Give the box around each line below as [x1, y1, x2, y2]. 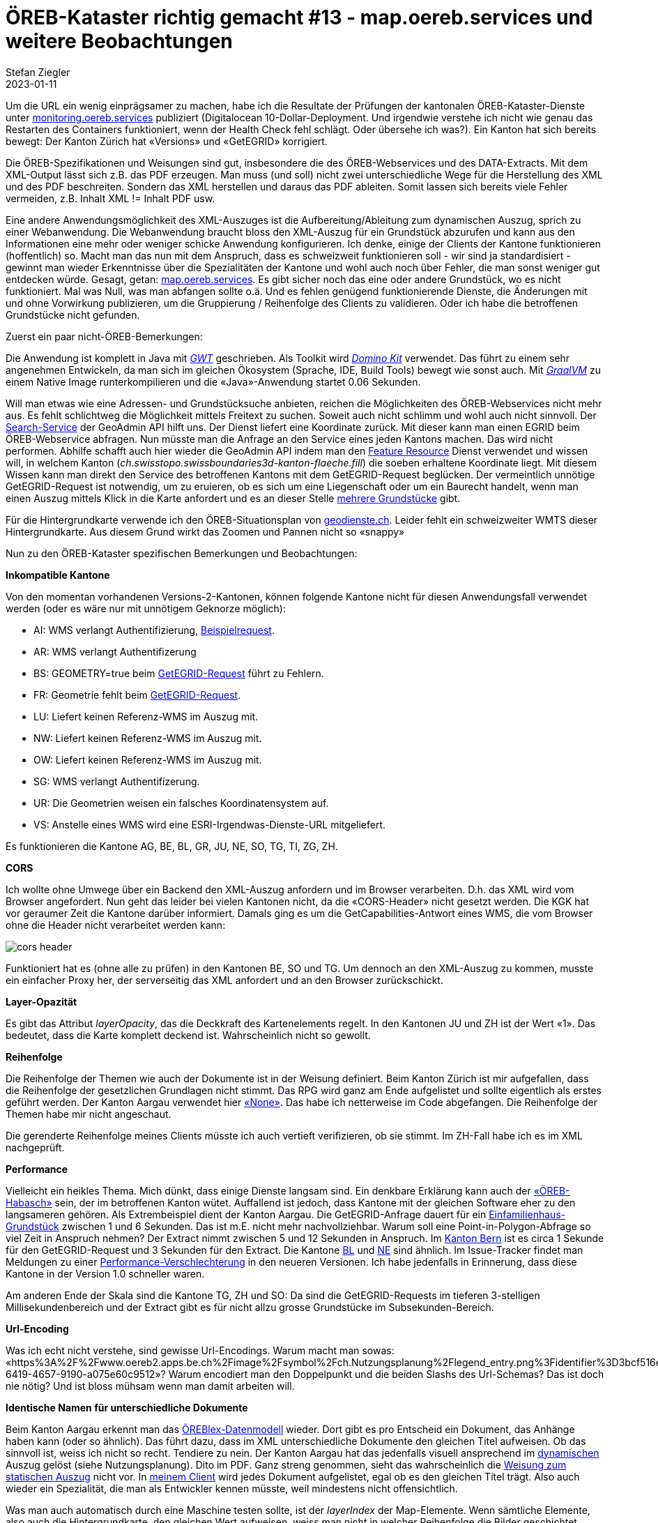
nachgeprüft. [6, 1141, 65, 1153]
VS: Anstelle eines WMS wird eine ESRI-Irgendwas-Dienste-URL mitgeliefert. [33, 818, 386, 831]
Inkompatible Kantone [6, 568, 110, 581]
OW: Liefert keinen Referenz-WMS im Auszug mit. [33, 753, 262, 766]
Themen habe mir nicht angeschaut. [6, 1107, 171, 1120]
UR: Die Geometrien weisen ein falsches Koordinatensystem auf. [33, 796, 329, 809]
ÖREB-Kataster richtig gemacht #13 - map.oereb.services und [6, 6, 593, 29]
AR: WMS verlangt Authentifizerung [33, 645, 197, 658]
